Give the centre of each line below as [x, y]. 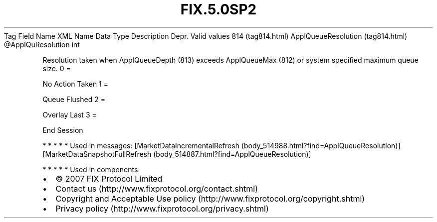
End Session [63, 130]
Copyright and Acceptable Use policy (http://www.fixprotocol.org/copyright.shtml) [210, 198]
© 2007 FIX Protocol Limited [109, 178]
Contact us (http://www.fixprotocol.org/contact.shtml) [157, 188]
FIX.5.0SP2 [218, 9]
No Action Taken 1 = [76, 84]
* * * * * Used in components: [91, 169]
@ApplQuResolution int [42, 44]
